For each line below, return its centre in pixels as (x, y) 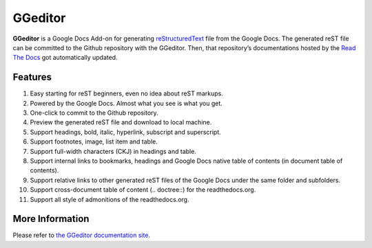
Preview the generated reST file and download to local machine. (121, 122)
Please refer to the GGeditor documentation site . (82, 235)
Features (32, 77)
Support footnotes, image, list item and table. (94, 142)
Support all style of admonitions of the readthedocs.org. (110, 199)
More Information (51, 219)
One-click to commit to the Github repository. (94, 113)
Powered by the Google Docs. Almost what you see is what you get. (126, 103)
